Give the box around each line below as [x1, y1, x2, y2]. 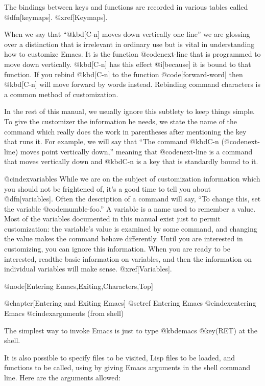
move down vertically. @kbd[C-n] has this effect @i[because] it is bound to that [4, 58, 251, 69]
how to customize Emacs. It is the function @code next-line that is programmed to [4, 49, 261, 59]
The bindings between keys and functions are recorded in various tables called [4, 2, 248, 12]
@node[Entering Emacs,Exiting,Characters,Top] [4, 280, 153, 291]
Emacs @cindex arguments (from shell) [4, 308, 124, 319]
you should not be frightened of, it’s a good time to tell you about [4, 183, 211, 194]
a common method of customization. [4, 88, 118, 99]
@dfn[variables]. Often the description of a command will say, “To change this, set [4, 193, 261, 204]
